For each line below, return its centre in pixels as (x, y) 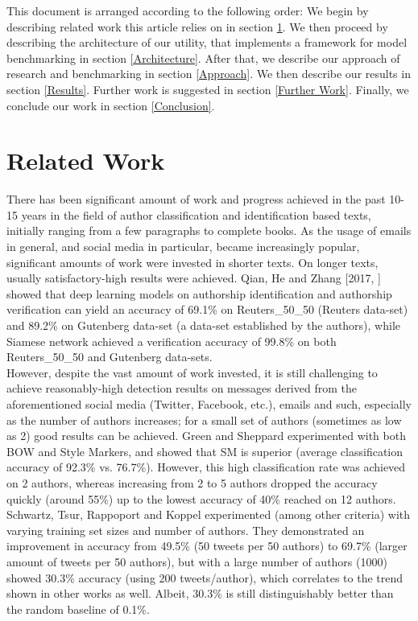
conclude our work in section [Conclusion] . (111, 105)
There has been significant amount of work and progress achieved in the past (196, 199)
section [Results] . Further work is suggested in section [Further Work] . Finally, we (208, 89)
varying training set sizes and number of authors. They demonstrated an (186, 530)
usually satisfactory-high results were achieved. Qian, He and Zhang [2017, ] (194, 278)
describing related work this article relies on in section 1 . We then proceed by (197, 26)
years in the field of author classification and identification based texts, (196, 214)
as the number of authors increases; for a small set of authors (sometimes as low (204, 419)
